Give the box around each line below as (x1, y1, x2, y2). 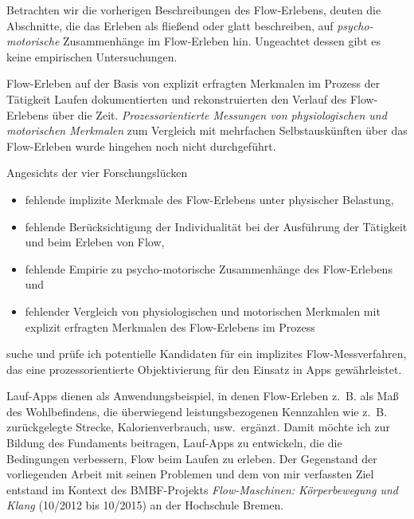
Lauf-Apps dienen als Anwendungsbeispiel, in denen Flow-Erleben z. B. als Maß (6, 387, 399, 404)
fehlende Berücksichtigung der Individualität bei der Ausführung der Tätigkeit (25, 218, 408, 234)
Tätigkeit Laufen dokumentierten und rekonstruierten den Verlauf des (6, 90, 347, 107)
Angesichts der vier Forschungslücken (6, 164, 188, 181)
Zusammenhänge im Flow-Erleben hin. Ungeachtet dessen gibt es (63, 33, 381, 49)
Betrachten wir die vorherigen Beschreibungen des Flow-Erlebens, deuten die (6, 2, 381, 18)
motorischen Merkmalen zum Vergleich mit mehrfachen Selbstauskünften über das (6, 122, 408, 139)
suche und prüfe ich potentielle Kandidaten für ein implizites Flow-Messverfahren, (6, 345, 407, 362)
